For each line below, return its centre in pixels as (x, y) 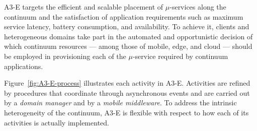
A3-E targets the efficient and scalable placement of (84, 7)
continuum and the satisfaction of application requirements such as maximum (124, 16)
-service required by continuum (180, 56)
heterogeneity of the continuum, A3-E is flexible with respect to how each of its (126, 112)
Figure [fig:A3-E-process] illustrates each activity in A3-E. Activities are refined (127, 83)
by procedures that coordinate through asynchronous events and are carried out (127, 92)
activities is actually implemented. (57, 122)
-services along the (198, 7)
